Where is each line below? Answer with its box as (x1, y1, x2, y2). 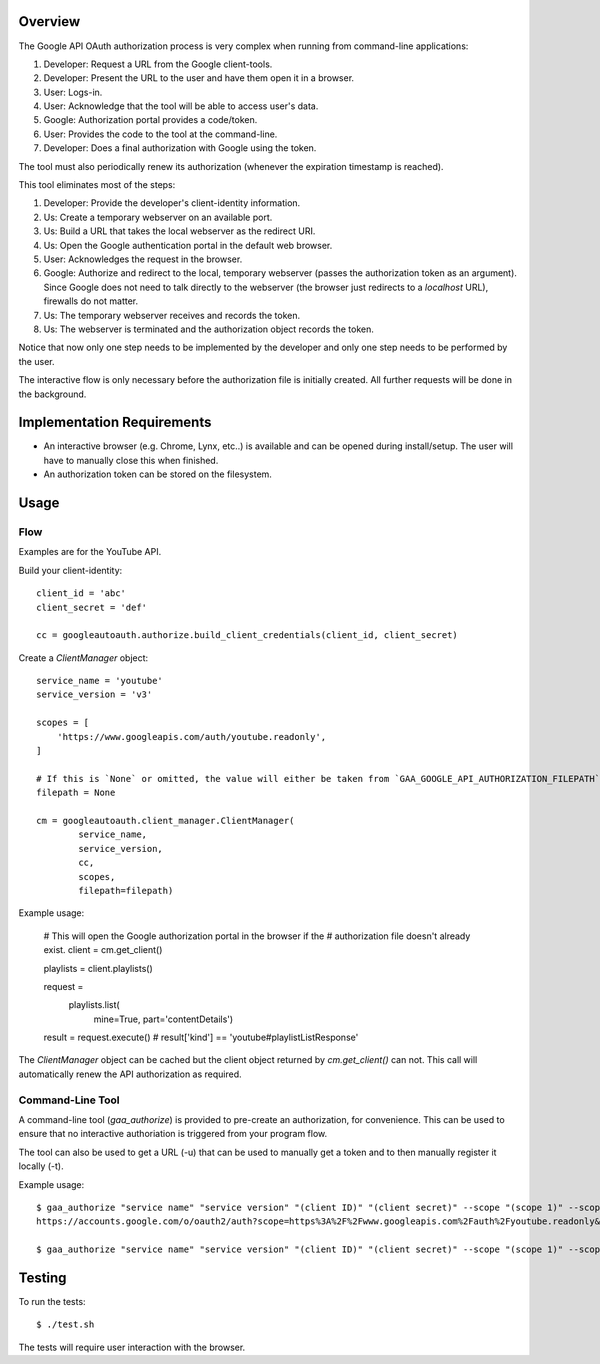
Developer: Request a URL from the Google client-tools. (43, 58, 273, 70)
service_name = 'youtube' (36, 675, 164, 687)
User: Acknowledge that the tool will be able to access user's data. (43, 100, 319, 112)
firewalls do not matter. (43, 295, 139, 307)
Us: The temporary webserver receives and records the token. (43, 309, 301, 321)
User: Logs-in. (43, 86, 103, 98)
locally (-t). (18, 1160, 64, 1172)
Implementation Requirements (18, 414, 212, 431)
